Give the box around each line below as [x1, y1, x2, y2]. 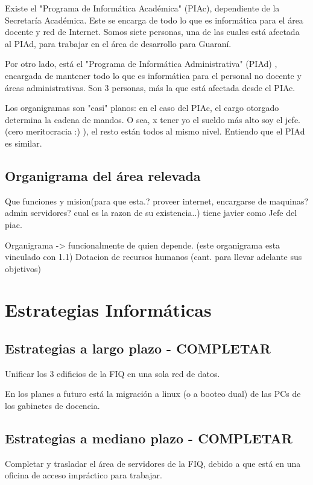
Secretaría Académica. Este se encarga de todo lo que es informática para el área [5, 13, 303, 26]
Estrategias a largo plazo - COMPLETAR [5, 339, 271, 358]
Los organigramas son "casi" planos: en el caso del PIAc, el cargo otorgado [5, 101, 279, 114]
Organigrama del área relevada [5, 166, 201, 185]
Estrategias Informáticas [5, 297, 212, 322]
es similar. [5, 136, 42, 149]
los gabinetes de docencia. [5, 399, 100, 412]
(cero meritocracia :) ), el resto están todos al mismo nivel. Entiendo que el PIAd [5, 125, 305, 138]
